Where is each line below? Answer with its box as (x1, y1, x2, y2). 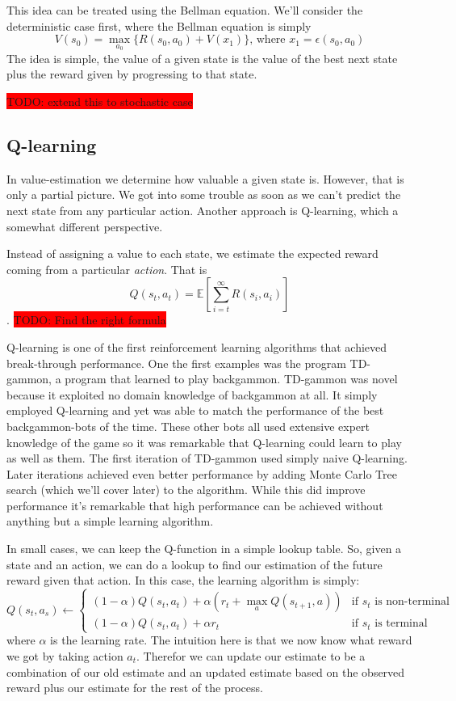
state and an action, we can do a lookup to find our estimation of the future (6, 555, 383, 572)
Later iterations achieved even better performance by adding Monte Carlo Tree (6, 465, 397, 482)
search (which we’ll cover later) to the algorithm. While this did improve (6, 481, 366, 498)
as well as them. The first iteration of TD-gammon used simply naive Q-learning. (6, 450, 408, 467)
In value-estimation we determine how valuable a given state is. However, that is (6, 170, 404, 187)
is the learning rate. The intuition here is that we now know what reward (50, 631, 412, 648)
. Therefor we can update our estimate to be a (136, 648, 366, 665)
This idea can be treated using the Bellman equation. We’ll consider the (6, 2, 363, 18)
